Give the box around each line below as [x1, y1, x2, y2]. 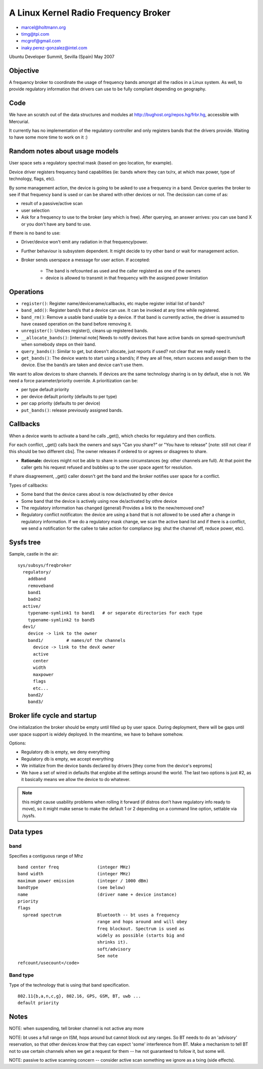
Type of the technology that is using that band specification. [9, 982, 130, 988]
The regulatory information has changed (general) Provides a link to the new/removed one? [21, 505, 205, 511]
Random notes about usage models [9, 147, 119, 156]
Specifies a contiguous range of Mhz [9, 853, 83, 859]
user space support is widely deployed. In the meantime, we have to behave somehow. [9, 731, 184, 737]
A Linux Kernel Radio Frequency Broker [9, 7, 170, 18]
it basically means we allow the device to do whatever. [21, 776, 131, 782]
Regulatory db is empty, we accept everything [21, 756, 114, 761]
